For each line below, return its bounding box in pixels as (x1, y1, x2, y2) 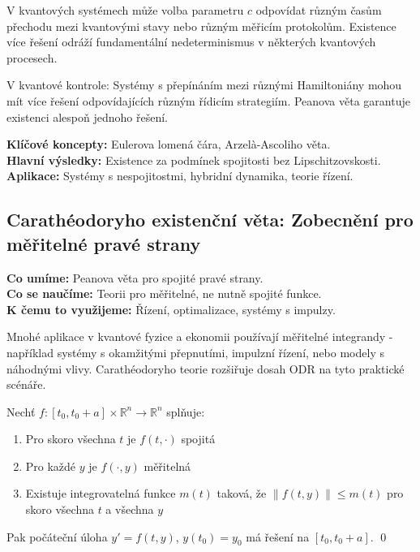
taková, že (216, 485, 267, 502)
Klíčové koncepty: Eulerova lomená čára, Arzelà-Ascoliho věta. (6, 136, 331, 153)
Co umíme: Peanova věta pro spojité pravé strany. (6, 269, 264, 286)
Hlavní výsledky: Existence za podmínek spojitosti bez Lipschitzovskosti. (6, 151, 381, 168)
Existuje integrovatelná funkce (25, 485, 176, 502)
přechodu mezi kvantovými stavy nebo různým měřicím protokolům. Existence (6, 17, 396, 34)
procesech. (6, 49, 58, 66)
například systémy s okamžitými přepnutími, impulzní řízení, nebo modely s (6, 343, 384, 360)
